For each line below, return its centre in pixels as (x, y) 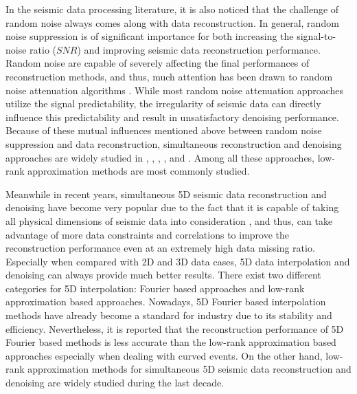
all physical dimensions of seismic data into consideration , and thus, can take (169, 220)
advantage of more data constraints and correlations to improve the (148, 234)
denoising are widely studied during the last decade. (115, 383)
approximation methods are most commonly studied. (139, 171)
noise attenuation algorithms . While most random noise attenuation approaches (175, 90)
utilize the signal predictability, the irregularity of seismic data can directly (163, 103)
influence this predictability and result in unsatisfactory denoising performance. (172, 117)
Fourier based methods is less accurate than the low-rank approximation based (171, 342)
